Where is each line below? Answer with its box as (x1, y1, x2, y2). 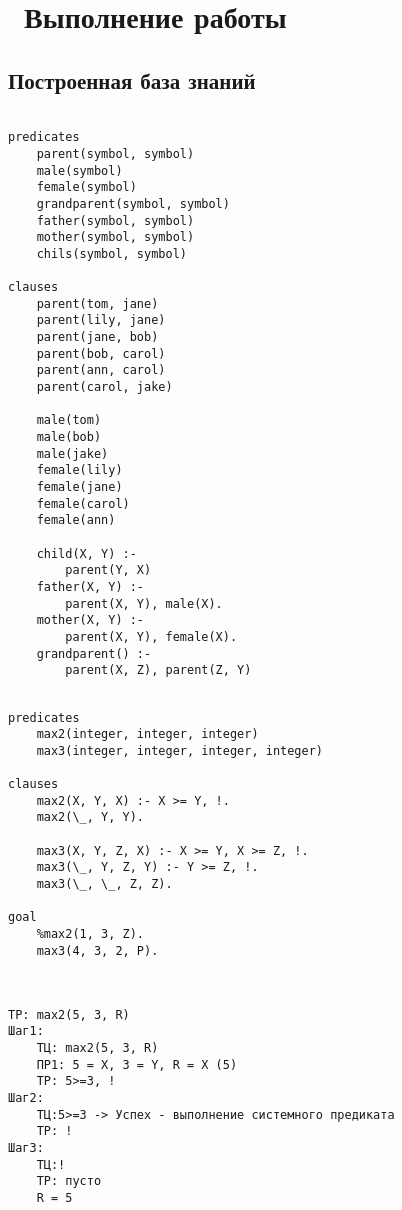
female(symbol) (36, 180, 137, 195)
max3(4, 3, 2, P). (36, 943, 159, 958)
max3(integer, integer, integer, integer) (36, 743, 323, 758)
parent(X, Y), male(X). (65, 596, 223, 611)
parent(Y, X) (65, 563, 152, 578)
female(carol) (36, 496, 130, 511)
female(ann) (36, 513, 116, 528)
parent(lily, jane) (36, 313, 166, 328)
